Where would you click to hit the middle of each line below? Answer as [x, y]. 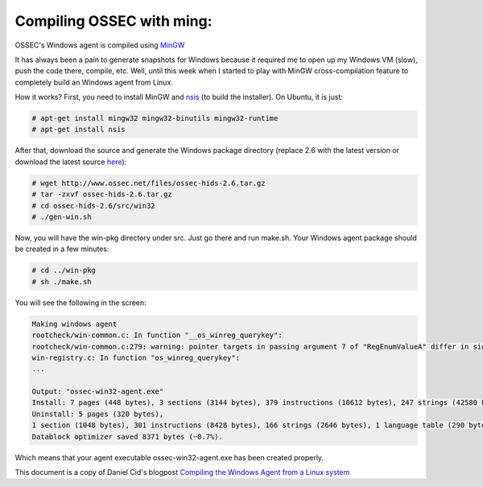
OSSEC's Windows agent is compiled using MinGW [100, 45]
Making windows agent [74, 324]
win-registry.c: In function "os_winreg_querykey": [136, 357]
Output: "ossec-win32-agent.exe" [98, 392]
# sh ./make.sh [62, 281]
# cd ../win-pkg [64, 270]
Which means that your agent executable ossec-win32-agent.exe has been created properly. [169, 457]
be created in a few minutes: [62, 249]
